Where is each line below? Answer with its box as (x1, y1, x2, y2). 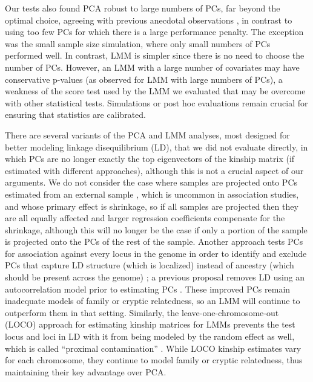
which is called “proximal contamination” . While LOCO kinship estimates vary (5, 342, 301, 354)
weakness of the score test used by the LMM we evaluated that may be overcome (5, 85, 306, 97)
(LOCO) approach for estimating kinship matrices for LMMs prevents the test (5, 318, 295, 331)
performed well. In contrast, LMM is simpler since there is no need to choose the (5, 49, 305, 62)
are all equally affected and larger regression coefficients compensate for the (5, 212, 285, 224)
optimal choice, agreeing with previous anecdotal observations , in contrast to (5, 13, 292, 26)
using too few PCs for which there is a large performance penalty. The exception (5, 25, 304, 38)
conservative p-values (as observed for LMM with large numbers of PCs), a (5, 73, 283, 85)
